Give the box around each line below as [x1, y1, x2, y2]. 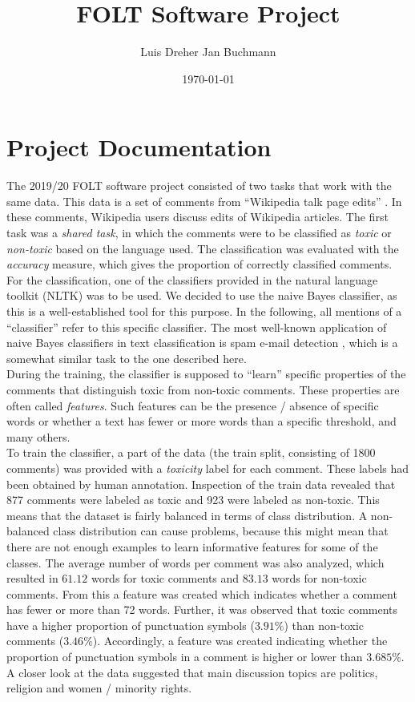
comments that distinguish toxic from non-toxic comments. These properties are [6, 381, 400, 397]
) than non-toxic [284, 616, 365, 633]
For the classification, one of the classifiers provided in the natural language [6, 271, 378, 288]
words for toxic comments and [91, 570, 240, 587]
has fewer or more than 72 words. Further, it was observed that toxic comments [6, 601, 398, 618]
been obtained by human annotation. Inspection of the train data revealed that [6, 475, 396, 492]
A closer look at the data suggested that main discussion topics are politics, [6, 664, 378, 680]
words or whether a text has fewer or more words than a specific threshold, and [6, 413, 397, 430]
